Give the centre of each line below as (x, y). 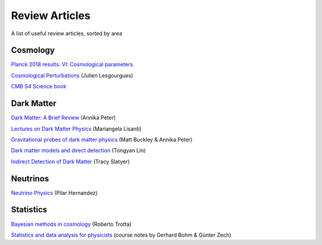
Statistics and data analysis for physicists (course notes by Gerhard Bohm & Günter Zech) (121, 235)
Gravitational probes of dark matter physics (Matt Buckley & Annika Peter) (102, 139)
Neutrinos (30, 179)
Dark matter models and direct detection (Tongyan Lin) (78, 151)
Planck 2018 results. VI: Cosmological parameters (72, 64)
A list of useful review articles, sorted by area (66, 33)
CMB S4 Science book (39, 86)
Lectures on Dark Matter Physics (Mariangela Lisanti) (76, 129)
